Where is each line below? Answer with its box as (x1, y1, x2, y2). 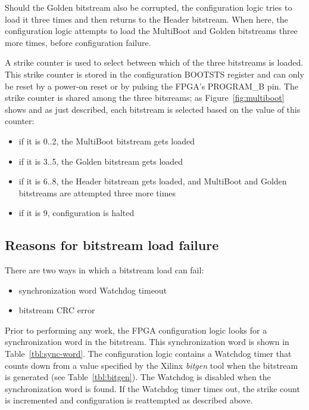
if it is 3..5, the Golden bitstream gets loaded (18, 155, 183, 167)
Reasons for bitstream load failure (5, 236, 219, 254)
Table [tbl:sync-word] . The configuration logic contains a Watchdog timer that (5, 347, 292, 360)
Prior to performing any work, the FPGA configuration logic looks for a (5, 323, 267, 336)
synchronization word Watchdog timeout (18, 283, 167, 296)
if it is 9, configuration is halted (18, 206, 135, 219)
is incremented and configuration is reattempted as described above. (5, 394, 253, 406)
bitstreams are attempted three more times (18, 186, 176, 199)
